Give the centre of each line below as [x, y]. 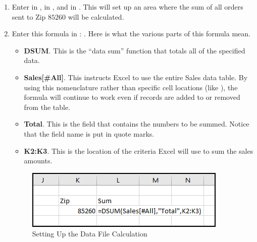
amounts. [38, 161]
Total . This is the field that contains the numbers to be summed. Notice [137, 124]
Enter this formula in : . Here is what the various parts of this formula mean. [131, 34]
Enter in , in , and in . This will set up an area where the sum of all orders [127, 7]
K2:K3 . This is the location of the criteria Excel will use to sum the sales [139, 150]
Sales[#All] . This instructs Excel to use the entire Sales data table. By [136, 77]
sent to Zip [29, 16]
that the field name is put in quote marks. [89, 133]
